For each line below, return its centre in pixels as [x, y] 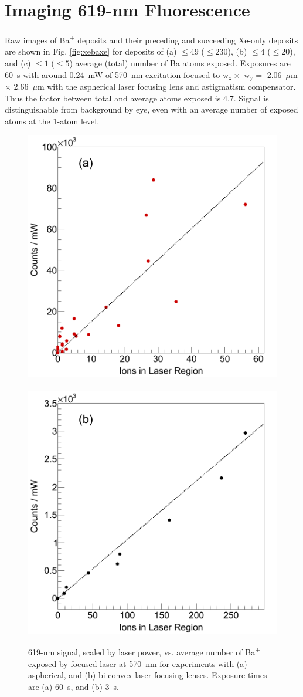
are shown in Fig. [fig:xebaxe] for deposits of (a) [91, 51]
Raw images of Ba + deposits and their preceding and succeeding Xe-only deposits [151, 39]
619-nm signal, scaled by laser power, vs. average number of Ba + [144, 651]
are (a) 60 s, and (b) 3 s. [74, 686]
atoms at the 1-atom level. [52, 121]
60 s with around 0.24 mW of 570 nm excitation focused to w [117, 74]
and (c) [18, 62]
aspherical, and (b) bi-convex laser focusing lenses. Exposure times [148, 675]
